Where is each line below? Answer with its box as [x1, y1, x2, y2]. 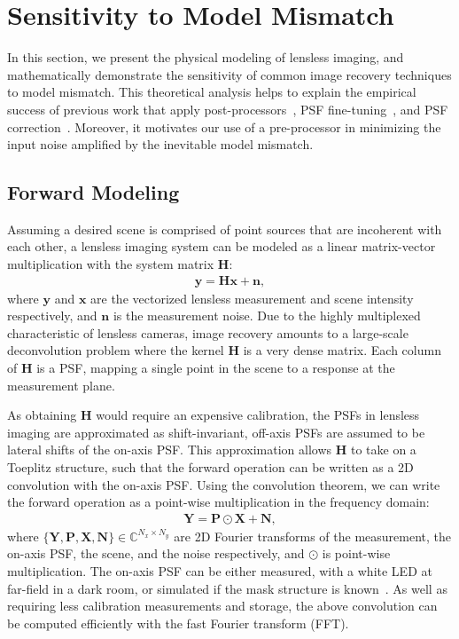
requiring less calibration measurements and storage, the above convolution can [7, 596, 438, 615]
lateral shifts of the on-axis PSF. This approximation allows [7, 440, 332, 459]
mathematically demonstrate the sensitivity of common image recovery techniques [7, 65, 452, 83]
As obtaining [7, 406, 77, 424]
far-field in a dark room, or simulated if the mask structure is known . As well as [7, 579, 447, 597]
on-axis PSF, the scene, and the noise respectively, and [7, 544, 305, 563]
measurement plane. [7, 375, 115, 394]
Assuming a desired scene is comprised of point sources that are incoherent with [7, 219, 442, 238]
